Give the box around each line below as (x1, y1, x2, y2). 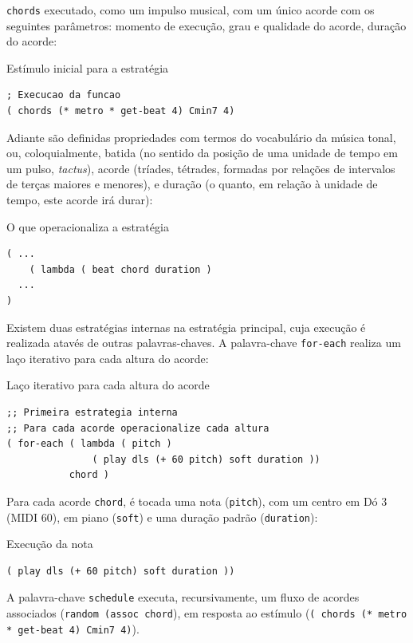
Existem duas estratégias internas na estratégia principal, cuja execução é (6, 318, 366, 335)
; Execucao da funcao (6, 89, 121, 101)
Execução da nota (6, 535, 93, 552)
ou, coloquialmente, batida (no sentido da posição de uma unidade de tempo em (6, 144, 398, 161)
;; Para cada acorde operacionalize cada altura (6, 422, 269, 434)
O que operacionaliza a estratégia (6, 218, 169, 235)
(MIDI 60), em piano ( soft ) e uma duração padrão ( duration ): (6, 508, 318, 525)
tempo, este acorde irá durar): (6, 191, 153, 207)
